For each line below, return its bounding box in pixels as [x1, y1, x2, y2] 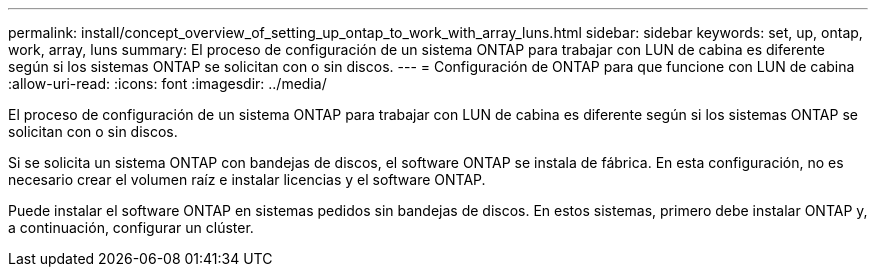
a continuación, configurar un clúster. [8, 219, 254, 236]
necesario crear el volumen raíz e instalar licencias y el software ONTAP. [8, 171, 486, 188]
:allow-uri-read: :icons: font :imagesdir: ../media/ [8, 75, 327, 92]
